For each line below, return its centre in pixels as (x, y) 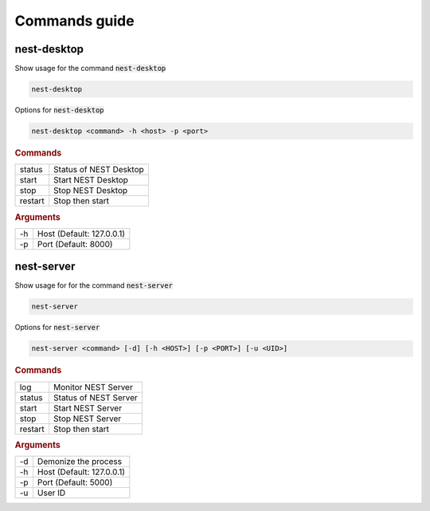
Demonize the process (80, 462)
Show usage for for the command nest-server (94, 285)
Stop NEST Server (87, 419)
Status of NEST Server (96, 397)
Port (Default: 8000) (75, 244)
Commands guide (74, 21)
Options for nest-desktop (59, 110)
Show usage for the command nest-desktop (90, 69)
